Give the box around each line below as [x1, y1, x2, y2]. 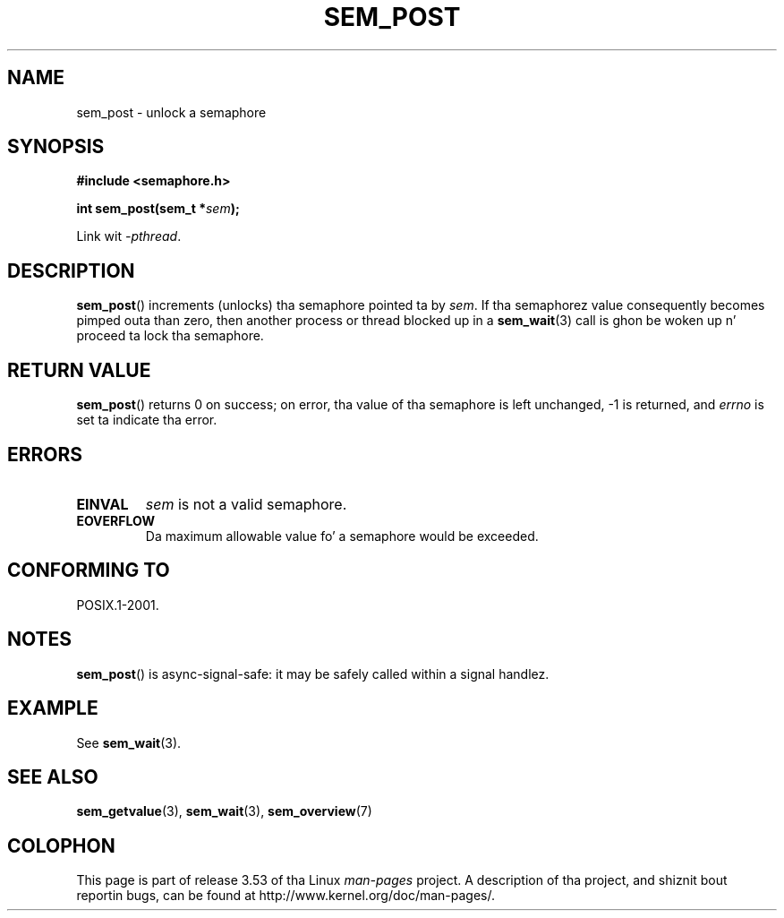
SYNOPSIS [7, 135, 105, 159]
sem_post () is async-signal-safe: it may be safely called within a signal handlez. [76, 665, 550, 682]
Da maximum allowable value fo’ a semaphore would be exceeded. [145, 528, 539, 544]
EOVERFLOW [76, 512, 155, 528]
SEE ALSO [7, 765, 98, 788]
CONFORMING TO [7, 559, 170, 582]
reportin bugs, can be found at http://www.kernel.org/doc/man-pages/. [76, 888, 496, 904]
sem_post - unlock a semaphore [76, 104, 267, 120]
